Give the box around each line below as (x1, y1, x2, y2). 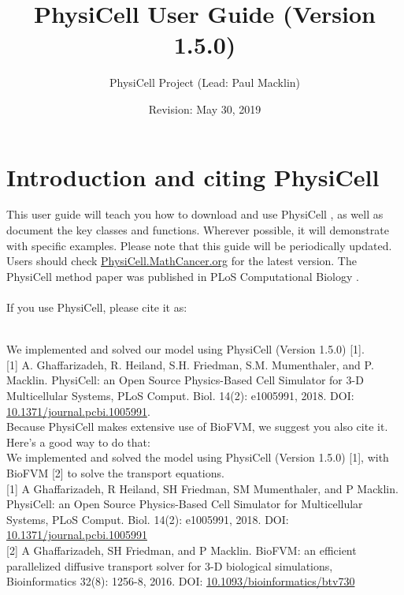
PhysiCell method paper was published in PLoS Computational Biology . (6, 268, 359, 284)
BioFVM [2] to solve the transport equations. (6, 464, 224, 481)
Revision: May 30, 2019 (148, 100, 261, 117)
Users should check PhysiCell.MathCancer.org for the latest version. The (6, 253, 357, 269)
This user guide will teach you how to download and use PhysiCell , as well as (6, 206, 384, 223)
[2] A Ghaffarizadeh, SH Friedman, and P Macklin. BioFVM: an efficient (6, 541, 357, 558)
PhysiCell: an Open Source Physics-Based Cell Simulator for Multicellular (6, 496, 363, 512)
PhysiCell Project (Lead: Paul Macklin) (109, 74, 301, 91)
